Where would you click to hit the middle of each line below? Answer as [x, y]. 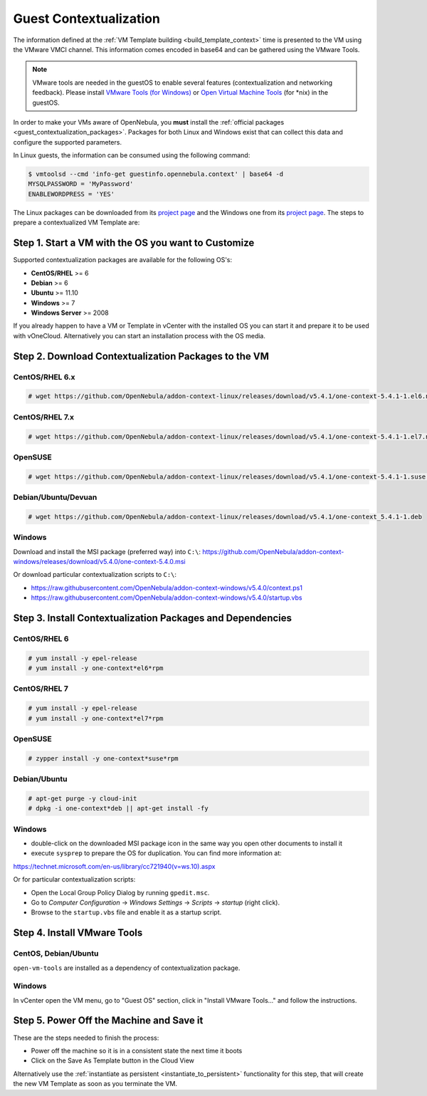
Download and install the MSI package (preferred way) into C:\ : [107, 551]
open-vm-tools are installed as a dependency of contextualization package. [127, 968]
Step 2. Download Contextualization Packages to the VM [141, 356]
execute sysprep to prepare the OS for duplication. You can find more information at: [157, 853]
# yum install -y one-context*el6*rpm [96, 668]
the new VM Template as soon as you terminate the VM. [95, 1084]
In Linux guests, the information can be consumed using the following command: [132, 155]
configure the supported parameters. [68, 142]
